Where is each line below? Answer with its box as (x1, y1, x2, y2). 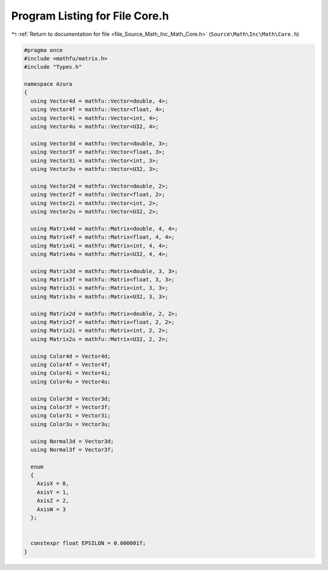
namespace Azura (24, 81, 73, 88)
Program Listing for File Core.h (11, 9, 169, 22)
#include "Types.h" (24, 64, 82, 70)
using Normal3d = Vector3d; (30, 438, 114, 445)
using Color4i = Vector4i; (30, 369, 111, 377)
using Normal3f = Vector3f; (30, 446, 114, 453)
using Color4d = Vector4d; (30, 352, 111, 360)
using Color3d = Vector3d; (30, 395, 111, 402)
